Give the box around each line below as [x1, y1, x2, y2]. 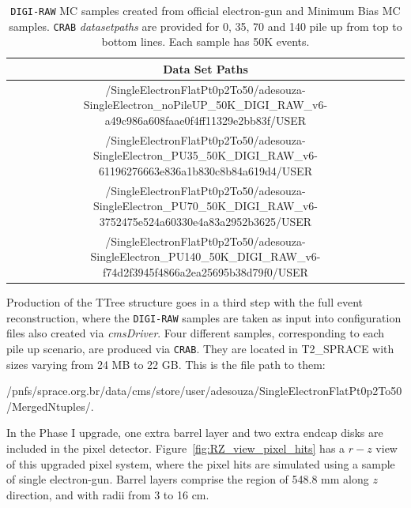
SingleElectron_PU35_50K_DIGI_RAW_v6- [92, 147, 319, 164]
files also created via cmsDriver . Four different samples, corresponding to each [6, 325, 385, 341]
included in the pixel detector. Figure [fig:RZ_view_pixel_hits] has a [6, 440, 345, 456]
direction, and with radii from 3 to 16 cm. [6, 486, 209, 502]
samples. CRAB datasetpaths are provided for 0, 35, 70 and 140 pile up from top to [9, 17, 402, 34]
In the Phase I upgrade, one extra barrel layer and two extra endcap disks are [6, 424, 383, 441]
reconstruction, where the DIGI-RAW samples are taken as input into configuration [6, 309, 402, 325]
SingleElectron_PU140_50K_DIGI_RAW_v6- [90, 248, 321, 265]
